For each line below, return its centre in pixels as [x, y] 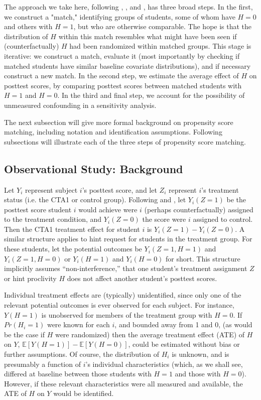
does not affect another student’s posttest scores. [142, 278]
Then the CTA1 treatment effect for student [72, 229]
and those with [198, 374]
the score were [164, 219]
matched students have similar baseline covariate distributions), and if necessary [127, 65]
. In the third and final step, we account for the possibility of [151, 95]
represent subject [51, 189]
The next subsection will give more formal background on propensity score [119, 122]
